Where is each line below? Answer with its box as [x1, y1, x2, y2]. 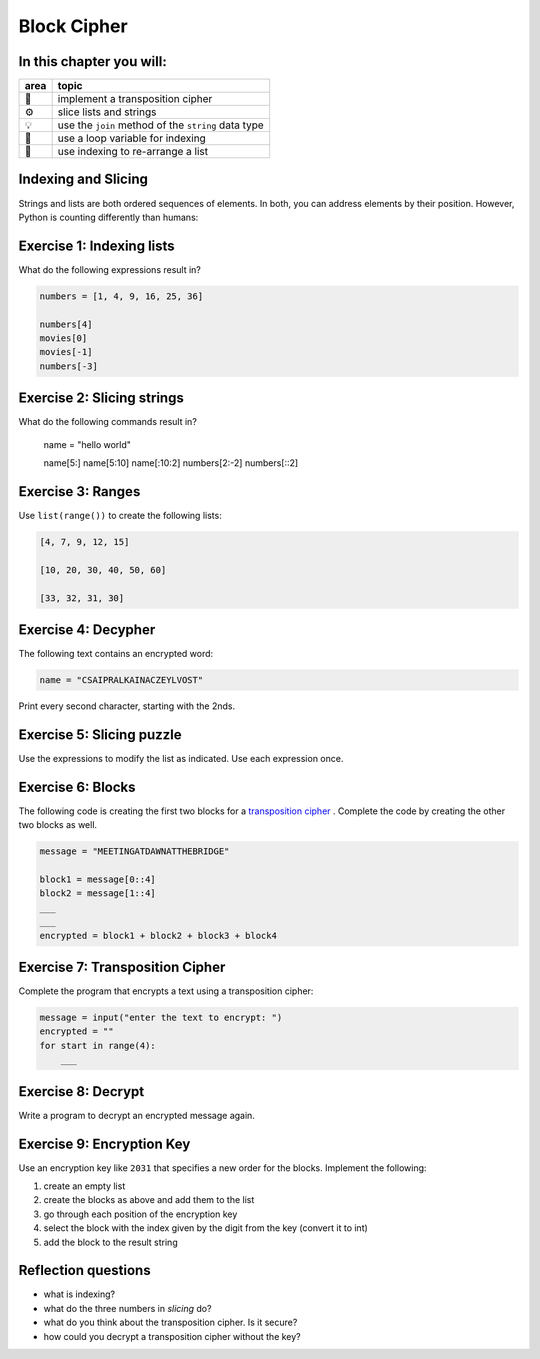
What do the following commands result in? [18, 416, 197, 428]
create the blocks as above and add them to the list [43, 1194, 255, 1206]
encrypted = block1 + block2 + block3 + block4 [39, 930, 277, 941]
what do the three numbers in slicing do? [43, 1302, 212, 1314]
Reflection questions [18, 1262, 151, 1279]
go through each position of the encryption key [43, 1208, 238, 1220]
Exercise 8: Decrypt [18, 1083, 145, 1100]
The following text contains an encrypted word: [18, 648, 214, 660]
